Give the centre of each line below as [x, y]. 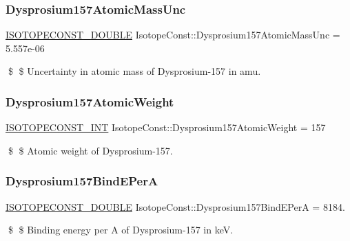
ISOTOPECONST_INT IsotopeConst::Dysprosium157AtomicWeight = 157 [166, 127]
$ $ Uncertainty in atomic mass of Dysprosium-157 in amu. [134, 71]
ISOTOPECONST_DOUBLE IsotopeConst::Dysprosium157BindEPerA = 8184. [175, 206]
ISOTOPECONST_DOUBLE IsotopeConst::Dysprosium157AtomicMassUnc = [173, 35]
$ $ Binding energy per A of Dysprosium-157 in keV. [121, 230]
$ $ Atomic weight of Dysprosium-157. [90, 150]
